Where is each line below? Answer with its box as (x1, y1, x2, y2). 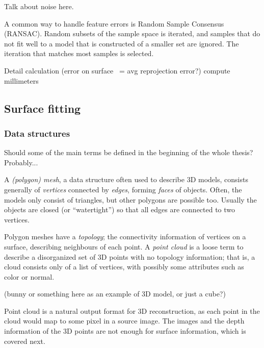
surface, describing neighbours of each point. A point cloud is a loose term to (4, 241, 244, 252)
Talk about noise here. (4, 1, 74, 11)
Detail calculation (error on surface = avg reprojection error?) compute (4, 65, 230, 76)
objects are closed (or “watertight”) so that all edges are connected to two (4, 204, 235, 215)
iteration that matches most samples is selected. (4, 48, 154, 59)
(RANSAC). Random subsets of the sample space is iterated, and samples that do (4, 28, 260, 39)
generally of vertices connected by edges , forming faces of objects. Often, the (4, 184, 242, 194)
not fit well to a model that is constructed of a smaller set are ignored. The (4, 38, 239, 48)
